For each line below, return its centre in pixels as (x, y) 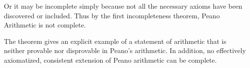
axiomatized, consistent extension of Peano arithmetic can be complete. (110, 60)
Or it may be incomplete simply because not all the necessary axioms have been (123, 6)
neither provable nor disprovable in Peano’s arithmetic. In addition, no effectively (125, 50)
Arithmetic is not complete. (45, 25)
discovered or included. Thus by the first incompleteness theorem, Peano (112, 15)
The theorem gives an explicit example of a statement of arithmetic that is (115, 41)
